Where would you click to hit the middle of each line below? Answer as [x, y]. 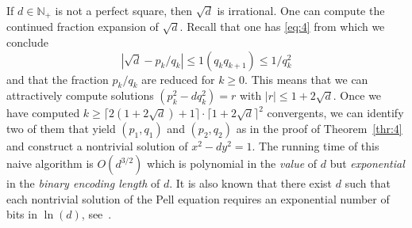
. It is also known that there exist [251, 183]
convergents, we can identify [335, 113]
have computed [43, 113]
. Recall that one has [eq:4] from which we [282, 27]
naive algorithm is [50, 163]
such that [368, 183]
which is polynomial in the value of [232, 163]
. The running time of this [316, 146]
